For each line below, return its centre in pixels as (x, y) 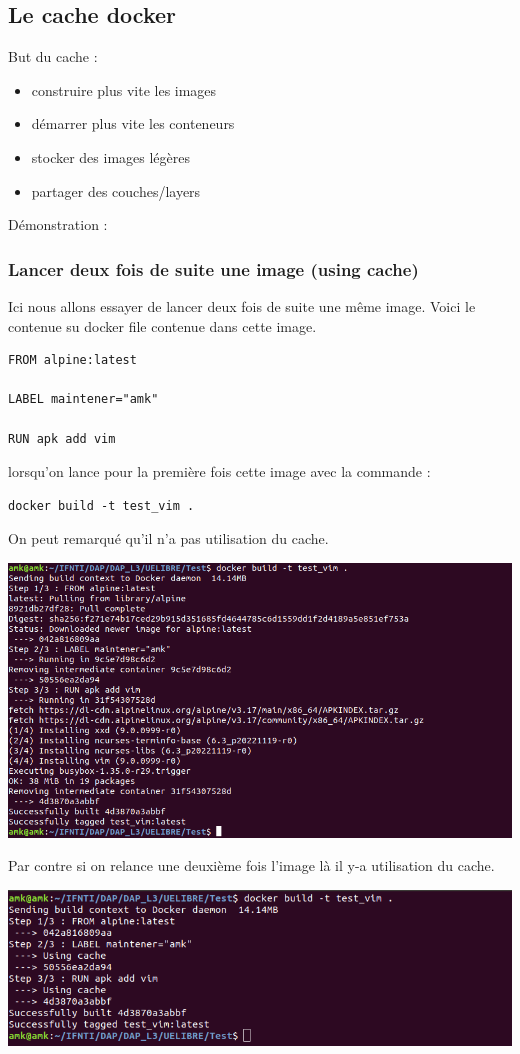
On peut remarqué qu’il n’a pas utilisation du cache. (168, 538)
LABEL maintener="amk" (83, 399)
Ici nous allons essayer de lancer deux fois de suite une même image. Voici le (242, 305)
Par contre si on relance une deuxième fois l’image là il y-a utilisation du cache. (251, 865)
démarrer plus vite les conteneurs (133, 123)
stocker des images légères (111, 156)
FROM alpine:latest (72, 360)
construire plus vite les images (124, 89)
